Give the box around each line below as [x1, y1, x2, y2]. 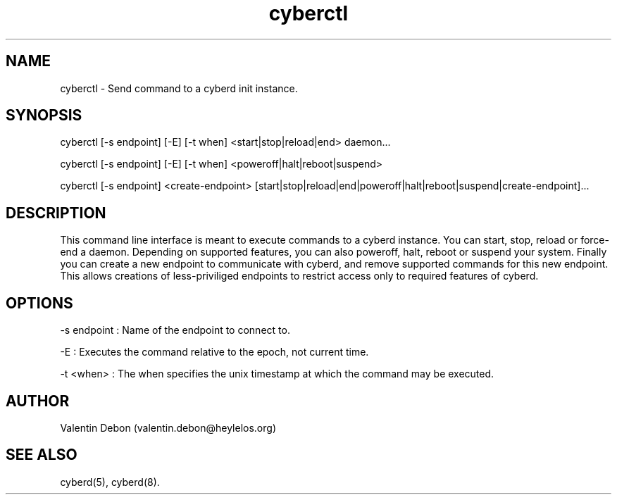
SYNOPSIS [6, 106, 82, 125]
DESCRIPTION [6, 204, 106, 222]
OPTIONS [6, 294, 73, 312]
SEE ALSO [6, 446, 77, 464]
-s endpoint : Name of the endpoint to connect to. [60, 324, 290, 337]
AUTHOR [6, 392, 70, 410]
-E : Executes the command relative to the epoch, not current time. [60, 346, 369, 358]
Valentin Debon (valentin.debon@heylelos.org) [60, 421, 276, 434]
